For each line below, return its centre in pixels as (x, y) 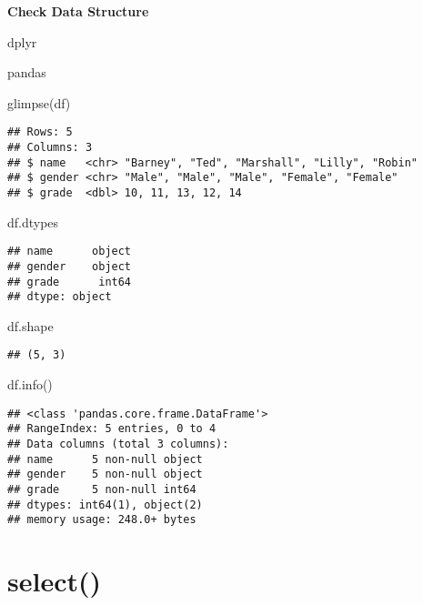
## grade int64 (70, 282)
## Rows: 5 (40, 132)
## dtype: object (60, 297)
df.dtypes (33, 222)
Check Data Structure (78, 11)
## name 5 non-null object (105, 459)
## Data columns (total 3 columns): (118, 444)
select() (55, 581)
